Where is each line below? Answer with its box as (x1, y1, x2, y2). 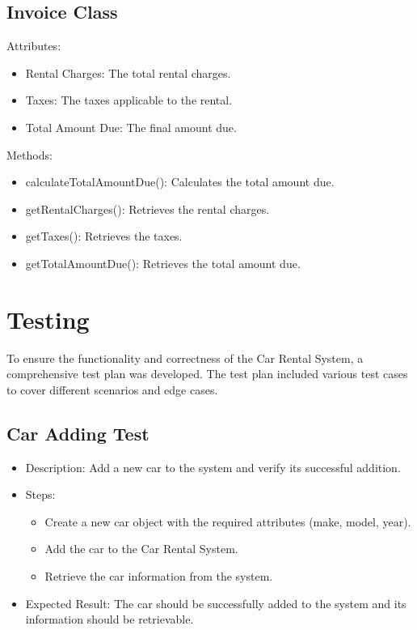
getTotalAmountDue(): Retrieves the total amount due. (25, 254, 301, 271)
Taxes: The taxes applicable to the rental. (25, 92, 233, 109)
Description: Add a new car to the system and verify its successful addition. (25, 458, 401, 475)
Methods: (6, 146, 53, 163)
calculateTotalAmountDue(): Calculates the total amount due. (25, 173, 335, 190)
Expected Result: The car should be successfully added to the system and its (25, 594, 406, 611)
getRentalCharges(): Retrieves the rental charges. (25, 200, 270, 217)
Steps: (25, 486, 56, 503)
